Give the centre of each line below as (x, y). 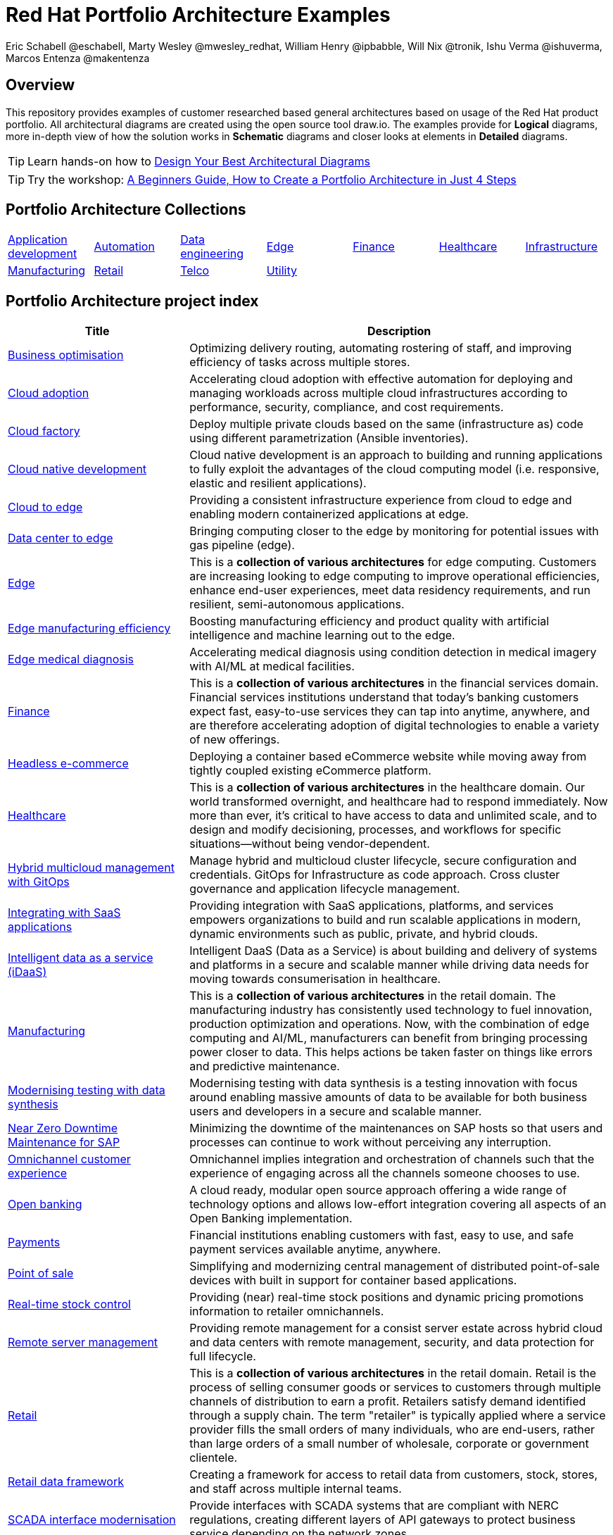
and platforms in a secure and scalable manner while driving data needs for (389, 965)
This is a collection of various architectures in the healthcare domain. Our (387, 788)
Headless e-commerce (68, 764)
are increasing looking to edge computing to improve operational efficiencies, (395, 576)
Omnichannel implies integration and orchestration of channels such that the (392, 1159)
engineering (212, 254)
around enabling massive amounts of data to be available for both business (388, 1097)
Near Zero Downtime (63, 1128)
